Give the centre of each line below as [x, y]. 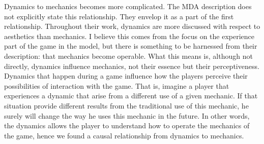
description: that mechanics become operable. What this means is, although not [128, 56]
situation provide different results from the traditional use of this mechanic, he [126, 105]
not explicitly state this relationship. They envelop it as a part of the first [119, 16]
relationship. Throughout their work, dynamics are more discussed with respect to [132, 26]
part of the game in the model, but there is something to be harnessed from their [131, 46]
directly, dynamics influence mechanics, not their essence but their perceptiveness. [132, 66]
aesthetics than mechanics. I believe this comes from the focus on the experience [129, 36]
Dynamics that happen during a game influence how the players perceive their [126, 76]
